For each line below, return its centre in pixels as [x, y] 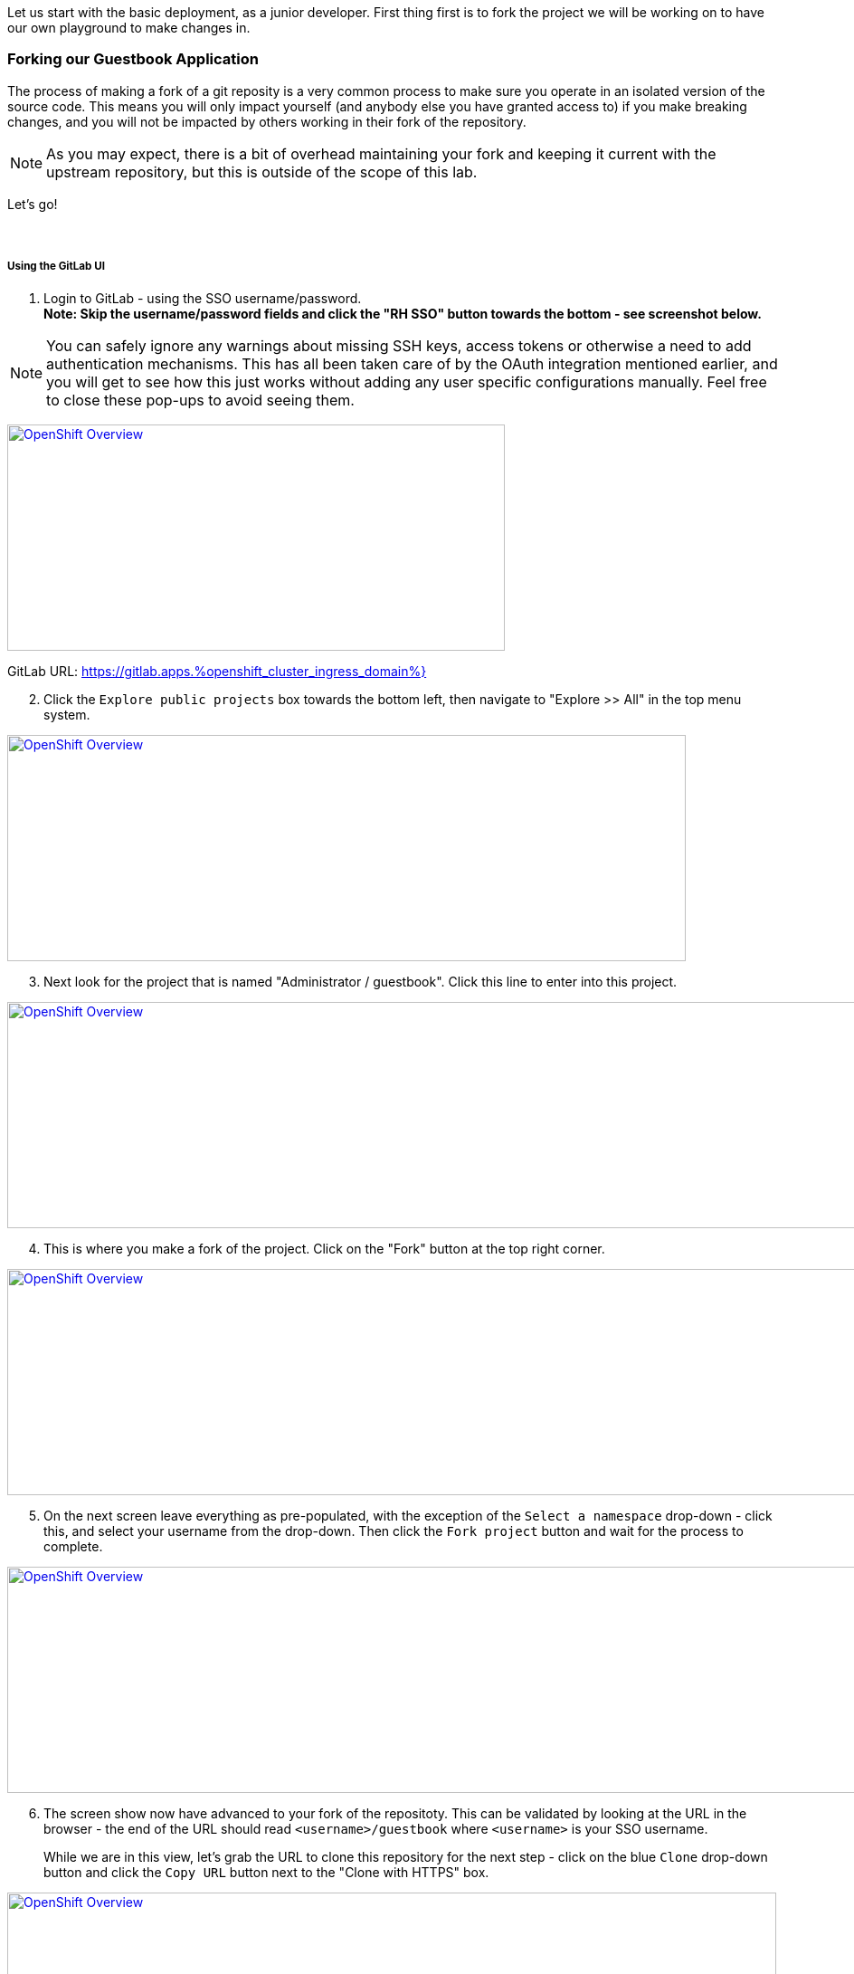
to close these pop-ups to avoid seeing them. [200, 400]
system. [67, 714]
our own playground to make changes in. [129, 28]
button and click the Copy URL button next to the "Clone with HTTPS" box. [266, 1872]
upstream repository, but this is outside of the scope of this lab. [262, 172]
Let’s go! [33, 204]
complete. [73, 1546]
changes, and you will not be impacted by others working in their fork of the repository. [267, 121]
